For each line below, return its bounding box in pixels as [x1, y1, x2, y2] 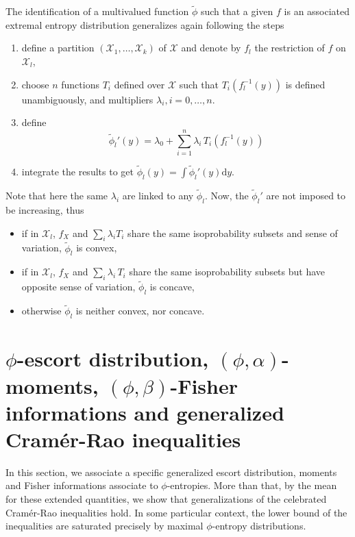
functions [61, 77, 99, 91]
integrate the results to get [21, 164, 134, 179]
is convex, [76, 240, 117, 255]
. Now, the [204, 188, 249, 203]
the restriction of [254, 40, 325, 55]
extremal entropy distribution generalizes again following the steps [5, 17, 284, 32]
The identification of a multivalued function [5, 4, 189, 18]
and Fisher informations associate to [5, 478, 158, 492]
